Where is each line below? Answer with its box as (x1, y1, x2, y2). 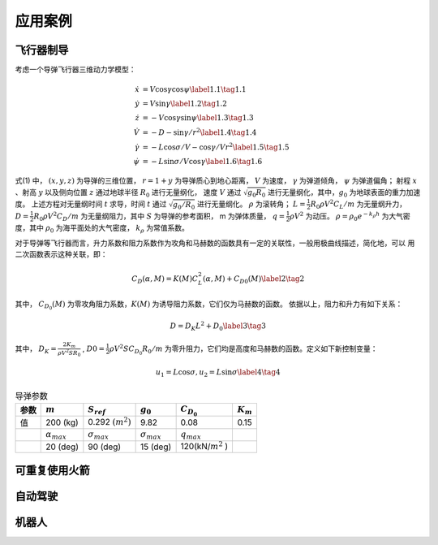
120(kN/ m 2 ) (180, 439, 229, 452)
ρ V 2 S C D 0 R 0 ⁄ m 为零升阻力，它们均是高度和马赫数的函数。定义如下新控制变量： (109, 343, 378, 357)
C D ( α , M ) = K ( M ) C (131, 275, 199, 285)
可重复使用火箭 (15, 463, 90, 477)
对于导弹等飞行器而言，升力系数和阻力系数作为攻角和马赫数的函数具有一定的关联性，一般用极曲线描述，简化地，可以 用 (15, 238, 415, 248)
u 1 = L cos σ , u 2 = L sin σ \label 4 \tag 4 (155, 367, 281, 378)
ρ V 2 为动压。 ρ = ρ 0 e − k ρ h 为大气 (289, 210, 403, 223)
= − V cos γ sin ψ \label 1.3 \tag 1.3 (142, 114, 255, 123)
